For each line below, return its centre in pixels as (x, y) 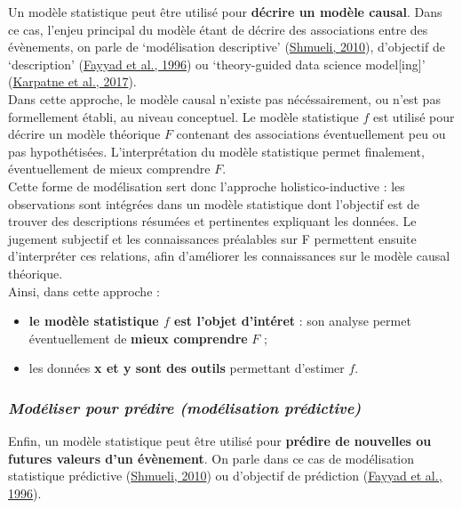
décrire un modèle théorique (84, 134)
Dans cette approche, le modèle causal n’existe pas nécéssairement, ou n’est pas (224, 98)
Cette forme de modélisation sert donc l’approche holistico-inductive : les (207, 186)
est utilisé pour (414, 116)
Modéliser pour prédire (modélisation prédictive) (185, 407)
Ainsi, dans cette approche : (84, 291)
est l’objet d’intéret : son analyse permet (293, 321)
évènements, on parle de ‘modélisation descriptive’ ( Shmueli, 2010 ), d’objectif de (227, 47)
